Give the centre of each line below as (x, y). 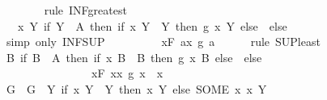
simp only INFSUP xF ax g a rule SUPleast (163, 42)
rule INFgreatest (85, 10)
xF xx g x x (127, 73)
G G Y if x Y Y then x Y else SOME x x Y (136, 88)
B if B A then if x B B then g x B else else (134, 57)
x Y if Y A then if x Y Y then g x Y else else (152, 25)
